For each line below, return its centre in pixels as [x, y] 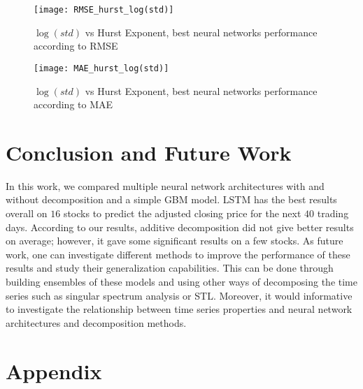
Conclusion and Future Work [149, 152]
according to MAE [73, 104]
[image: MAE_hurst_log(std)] [101, 68]
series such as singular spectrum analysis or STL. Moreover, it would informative [179, 295]
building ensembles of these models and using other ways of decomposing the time [181, 281]
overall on [27, 213]
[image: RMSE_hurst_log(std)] [104, 10]
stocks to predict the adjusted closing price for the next [182, 213]
